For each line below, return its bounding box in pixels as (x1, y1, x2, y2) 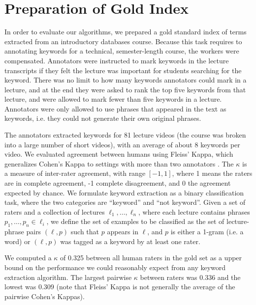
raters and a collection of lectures (4, 206, 105, 217)
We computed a (4, 252, 52, 263)
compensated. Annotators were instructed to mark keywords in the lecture (4, 55, 229, 65)
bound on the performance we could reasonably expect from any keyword (4, 262, 226, 272)
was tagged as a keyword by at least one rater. (60, 236, 200, 246)
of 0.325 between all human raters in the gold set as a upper (60, 252, 242, 263)
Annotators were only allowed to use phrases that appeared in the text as (4, 103, 226, 113)
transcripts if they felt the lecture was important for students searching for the (4, 65, 242, 75)
